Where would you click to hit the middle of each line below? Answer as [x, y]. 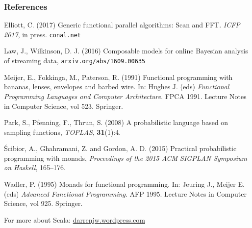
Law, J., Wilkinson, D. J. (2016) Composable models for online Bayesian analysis [126, 51]
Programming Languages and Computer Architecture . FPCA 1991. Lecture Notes [125, 96]
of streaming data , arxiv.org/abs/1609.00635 [75, 61]
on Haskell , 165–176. [35, 167]
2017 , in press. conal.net [43, 34]
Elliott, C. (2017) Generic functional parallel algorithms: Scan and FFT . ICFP [122, 25]
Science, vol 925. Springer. [43, 203]
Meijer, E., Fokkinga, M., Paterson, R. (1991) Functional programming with [118, 77]
